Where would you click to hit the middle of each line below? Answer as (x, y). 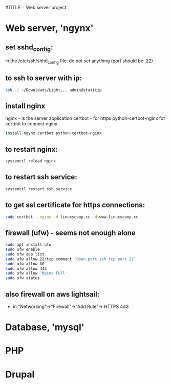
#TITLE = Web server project (36, 7)
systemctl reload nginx (31, 161)
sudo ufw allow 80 (25, 264)
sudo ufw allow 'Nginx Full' (36, 273)
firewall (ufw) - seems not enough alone (70, 233)
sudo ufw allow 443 (26, 269)
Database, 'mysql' (45, 327)
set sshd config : (29, 48)
